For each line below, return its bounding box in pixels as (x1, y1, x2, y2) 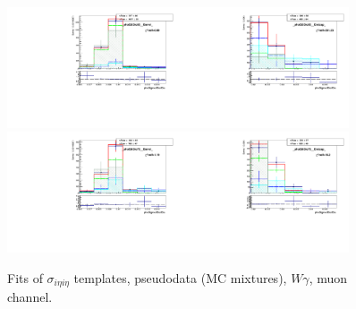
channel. (7, 288, 53, 306)
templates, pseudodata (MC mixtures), (73, 268, 287, 287)
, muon (309, 268, 348, 287)
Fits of (7, 268, 43, 287)
